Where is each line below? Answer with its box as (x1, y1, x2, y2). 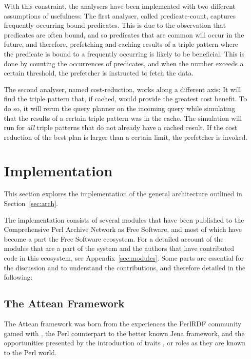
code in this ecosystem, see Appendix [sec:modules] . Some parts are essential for (4, 253, 244, 263)
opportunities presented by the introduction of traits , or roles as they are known (4, 338, 246, 348)
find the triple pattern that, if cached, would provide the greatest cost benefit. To (4, 94, 247, 104)
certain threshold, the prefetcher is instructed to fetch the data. (4, 68, 193, 78)
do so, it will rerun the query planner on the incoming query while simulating (4, 103, 235, 113)
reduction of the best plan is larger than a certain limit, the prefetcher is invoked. (4, 132, 248, 142)
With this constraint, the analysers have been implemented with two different (4, 1, 235, 11)
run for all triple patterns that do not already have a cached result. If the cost (4, 122, 237, 132)
